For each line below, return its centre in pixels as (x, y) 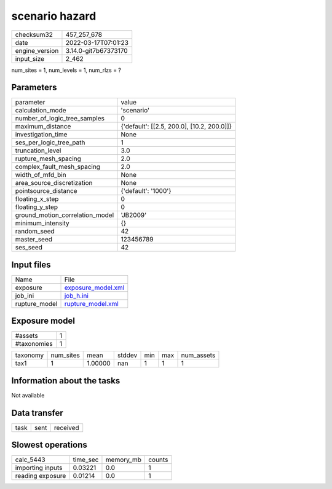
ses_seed (29, 248)
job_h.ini (77, 295)
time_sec (86, 460)
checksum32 (34, 34)
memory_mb (123, 460)
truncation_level (38, 151)
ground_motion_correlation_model (65, 215)
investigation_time (41, 135)
